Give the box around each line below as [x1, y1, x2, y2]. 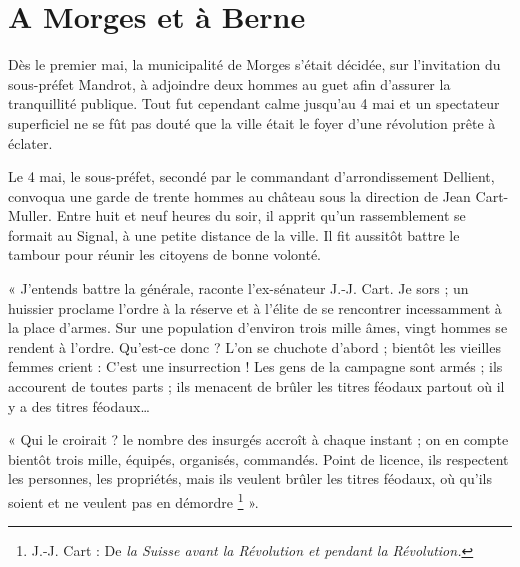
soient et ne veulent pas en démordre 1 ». [8, 489, 259, 512]
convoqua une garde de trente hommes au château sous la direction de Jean [8, 185, 471, 206]
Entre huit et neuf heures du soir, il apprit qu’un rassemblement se [56, 205, 466, 226]
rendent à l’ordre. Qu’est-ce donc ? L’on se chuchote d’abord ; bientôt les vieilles [8, 336, 501, 357]
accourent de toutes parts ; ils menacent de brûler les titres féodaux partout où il [8, 376, 505, 397]
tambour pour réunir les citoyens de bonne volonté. [8, 244, 321, 265]
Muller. [8, 205, 53, 226]
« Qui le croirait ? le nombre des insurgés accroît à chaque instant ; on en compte [8, 429, 509, 450]
